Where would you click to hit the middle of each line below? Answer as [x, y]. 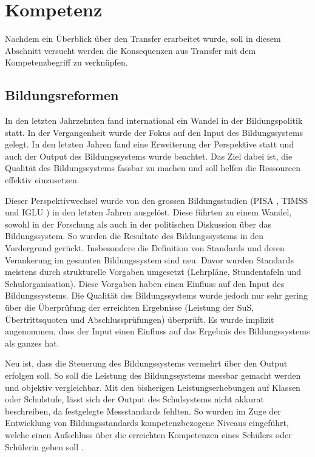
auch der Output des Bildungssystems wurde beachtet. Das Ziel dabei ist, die [149, 156]
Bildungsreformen [62, 95]
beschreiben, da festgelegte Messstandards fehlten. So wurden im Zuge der [143, 411]
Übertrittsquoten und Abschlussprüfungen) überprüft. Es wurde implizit [140, 319]
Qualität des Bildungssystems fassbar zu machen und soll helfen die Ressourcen [153, 168]
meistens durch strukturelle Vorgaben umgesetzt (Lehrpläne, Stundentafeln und [153, 272]
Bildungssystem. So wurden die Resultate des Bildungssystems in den [134, 236]
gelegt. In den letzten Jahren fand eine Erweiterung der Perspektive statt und [150, 144]
